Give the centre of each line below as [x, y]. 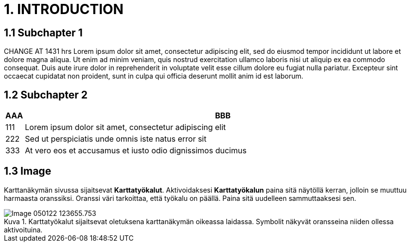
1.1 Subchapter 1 [43, 33]
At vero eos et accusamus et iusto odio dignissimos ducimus [136, 151]
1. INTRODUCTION [64, 9]
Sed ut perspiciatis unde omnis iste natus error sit [116, 139]
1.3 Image [28, 171]
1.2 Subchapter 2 [46, 95]
